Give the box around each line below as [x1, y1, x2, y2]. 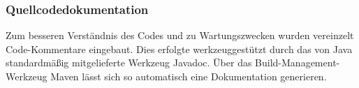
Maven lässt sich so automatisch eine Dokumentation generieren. [50, 69, 327, 83]
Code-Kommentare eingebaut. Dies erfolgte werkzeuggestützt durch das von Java [6, 41, 353, 56]
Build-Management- [255, 55, 340, 70]
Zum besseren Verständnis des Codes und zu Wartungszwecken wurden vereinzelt [6, 28, 354, 43]
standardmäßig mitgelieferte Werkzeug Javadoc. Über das [6, 55, 252, 70]
